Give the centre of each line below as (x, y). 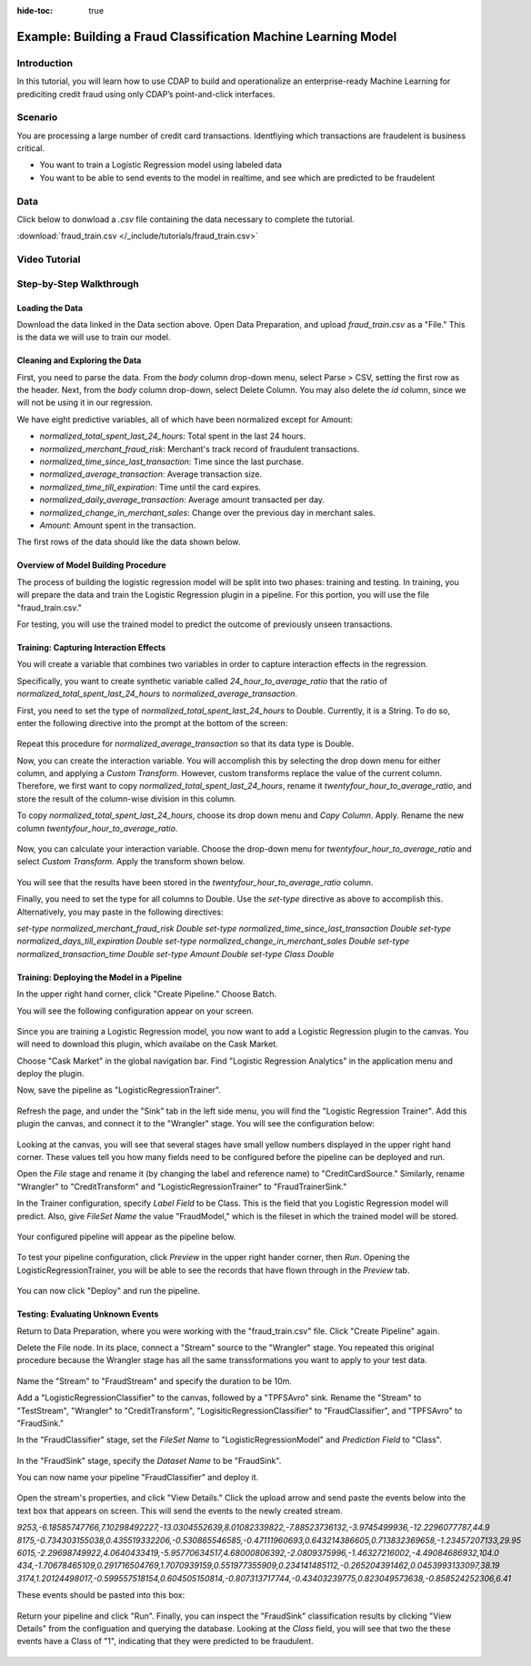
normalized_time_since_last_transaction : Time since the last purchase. (172, 462)
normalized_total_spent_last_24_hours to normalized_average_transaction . (157, 694)
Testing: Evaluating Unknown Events (88, 1314)
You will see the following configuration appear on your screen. (135, 1011)
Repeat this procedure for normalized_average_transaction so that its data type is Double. (185, 744)
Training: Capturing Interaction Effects (91, 647)
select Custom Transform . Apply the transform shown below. (131, 862)
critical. (31, 148)
